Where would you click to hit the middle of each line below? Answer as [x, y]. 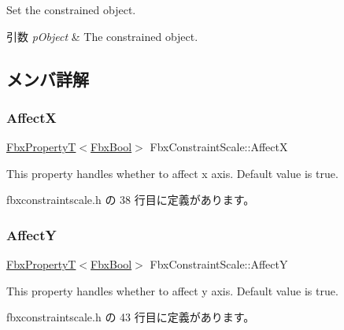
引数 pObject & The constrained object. [102, 36]
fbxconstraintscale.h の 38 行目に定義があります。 [131, 200]
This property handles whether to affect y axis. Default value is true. [172, 290]
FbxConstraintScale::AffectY [219, 264]
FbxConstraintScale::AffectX [219, 147]
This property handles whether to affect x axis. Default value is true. [172, 173]
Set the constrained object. [71, 9]
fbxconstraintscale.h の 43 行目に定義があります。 [131, 317]
